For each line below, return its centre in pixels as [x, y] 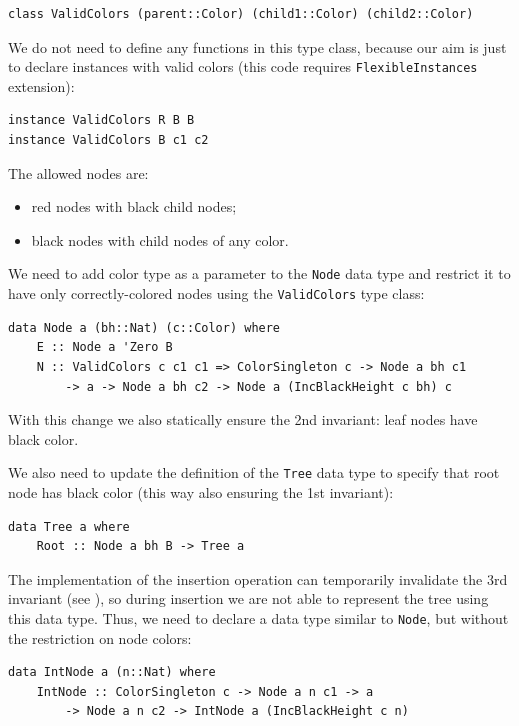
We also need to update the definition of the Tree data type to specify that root [254, 472]
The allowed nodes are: [78, 172]
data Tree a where [69, 526]
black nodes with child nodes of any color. [160, 239]
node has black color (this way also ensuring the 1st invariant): [201, 491]
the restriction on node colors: [100, 637]
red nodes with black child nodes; [134, 206]
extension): [41, 85]
